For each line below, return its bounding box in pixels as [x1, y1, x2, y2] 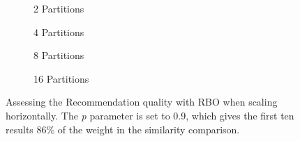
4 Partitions [33, 24, 84, 39]
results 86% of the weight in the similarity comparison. [6, 122, 240, 136]
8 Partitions [33, 48, 84, 63]
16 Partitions [33, 71, 89, 85]
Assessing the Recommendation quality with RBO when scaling [6, 94, 278, 109]
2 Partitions [33, 1, 84, 15]
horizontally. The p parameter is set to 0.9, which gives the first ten [6, 108, 294, 122]
